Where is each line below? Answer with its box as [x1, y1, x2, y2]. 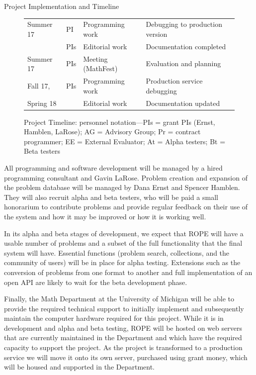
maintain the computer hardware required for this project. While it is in [4, 313, 224, 323]
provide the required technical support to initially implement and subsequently [4, 303, 244, 313]
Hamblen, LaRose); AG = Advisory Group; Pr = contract [24, 126, 201, 137]
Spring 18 [27, 97, 57, 108]
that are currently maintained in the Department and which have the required [4, 332, 242, 343]
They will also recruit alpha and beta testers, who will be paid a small [4, 191, 218, 202]
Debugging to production [146, 19, 222, 29]
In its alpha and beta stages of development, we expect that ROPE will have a [4, 228, 244, 238]
